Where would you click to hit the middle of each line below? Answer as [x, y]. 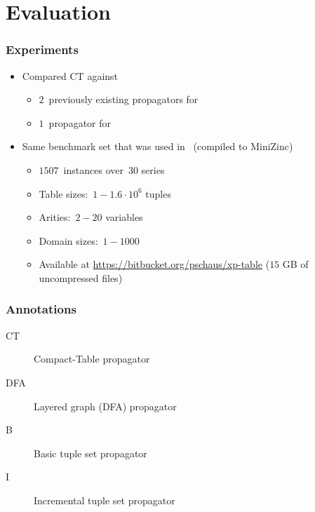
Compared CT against [70, 75]
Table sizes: [63, 193]
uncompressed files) [81, 277]
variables [124, 217]
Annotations [41, 309]
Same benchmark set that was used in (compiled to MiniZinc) [157, 146]
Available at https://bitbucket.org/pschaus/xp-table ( [154, 264]
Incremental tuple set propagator [105, 500]
